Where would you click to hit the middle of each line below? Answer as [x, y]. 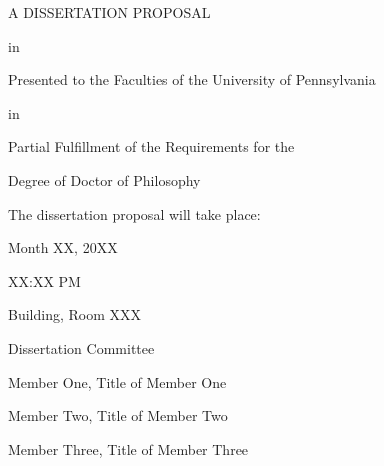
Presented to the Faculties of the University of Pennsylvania [192, 79]
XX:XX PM [44, 280]
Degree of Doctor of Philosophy [104, 179]
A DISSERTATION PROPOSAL [109, 12]
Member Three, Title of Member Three [128, 448]
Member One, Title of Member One [117, 381]
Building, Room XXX [75, 314]
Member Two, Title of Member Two [118, 415]
